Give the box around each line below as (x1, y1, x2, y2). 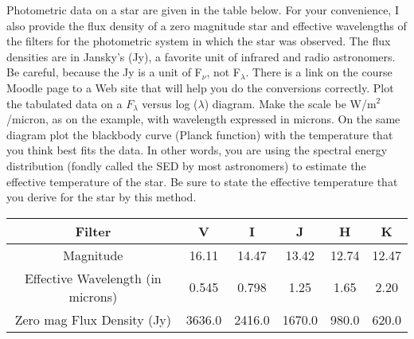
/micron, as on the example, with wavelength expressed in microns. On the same (6, 111, 400, 127)
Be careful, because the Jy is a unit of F (6, 64, 202, 80)
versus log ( (142, 95, 198, 111)
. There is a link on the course (245, 64, 393, 80)
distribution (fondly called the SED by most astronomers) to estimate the (6, 157, 366, 173)
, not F (206, 64, 240, 80)
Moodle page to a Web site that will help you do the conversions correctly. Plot (6, 79, 394, 95)
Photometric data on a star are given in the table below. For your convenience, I (6, 2, 399, 18)
